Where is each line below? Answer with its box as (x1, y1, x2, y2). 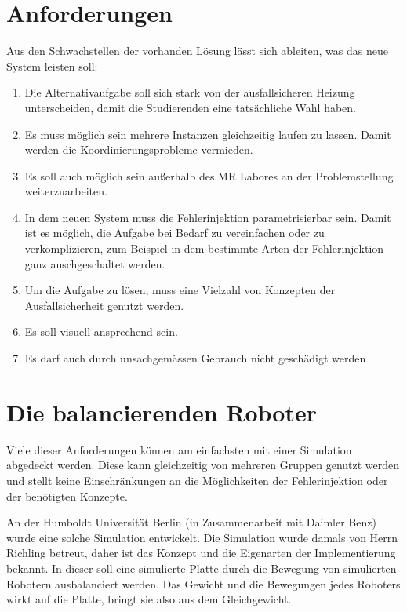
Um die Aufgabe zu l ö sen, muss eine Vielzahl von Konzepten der (24, 282, 336, 298)
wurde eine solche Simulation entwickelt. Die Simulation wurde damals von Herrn (6, 529, 398, 545)
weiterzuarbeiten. (24, 183, 107, 199)
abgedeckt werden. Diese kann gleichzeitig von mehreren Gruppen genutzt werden (6, 457, 400, 473)
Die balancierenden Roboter (6, 395, 318, 428)
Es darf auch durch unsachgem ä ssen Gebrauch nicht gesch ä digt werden (24, 350, 366, 366)
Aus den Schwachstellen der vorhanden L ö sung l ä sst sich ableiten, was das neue (6, 42, 388, 59)
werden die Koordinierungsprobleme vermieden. (24, 141, 253, 158)
